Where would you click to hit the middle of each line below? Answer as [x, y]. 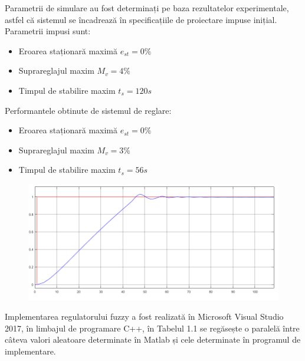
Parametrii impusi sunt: [48, 31]
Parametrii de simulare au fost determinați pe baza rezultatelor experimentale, [147, 8]
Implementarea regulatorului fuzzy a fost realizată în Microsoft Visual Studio [144, 316]
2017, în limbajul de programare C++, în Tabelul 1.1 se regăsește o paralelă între [152, 328]
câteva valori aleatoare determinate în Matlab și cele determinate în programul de [153, 339]
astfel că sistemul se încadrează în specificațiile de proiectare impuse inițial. [141, 19]
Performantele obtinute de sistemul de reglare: [88, 110]
